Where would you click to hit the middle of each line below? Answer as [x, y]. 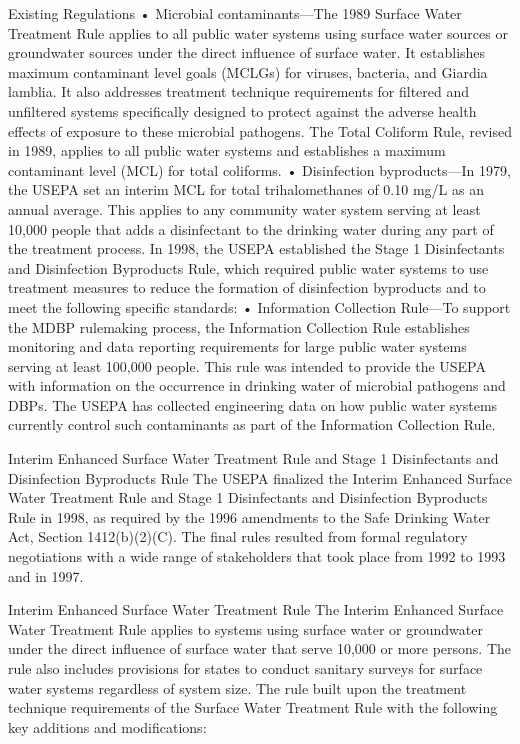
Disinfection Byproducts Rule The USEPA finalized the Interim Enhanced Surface [260, 477]
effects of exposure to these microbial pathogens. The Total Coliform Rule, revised [260, 130]
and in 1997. [46, 575]
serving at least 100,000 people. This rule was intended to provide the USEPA [247, 365]
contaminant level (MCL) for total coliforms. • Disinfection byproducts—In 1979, [259, 169]
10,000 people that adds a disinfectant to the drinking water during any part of [251, 228]
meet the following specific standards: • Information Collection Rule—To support [259, 306]
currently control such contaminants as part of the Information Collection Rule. [252, 424]
